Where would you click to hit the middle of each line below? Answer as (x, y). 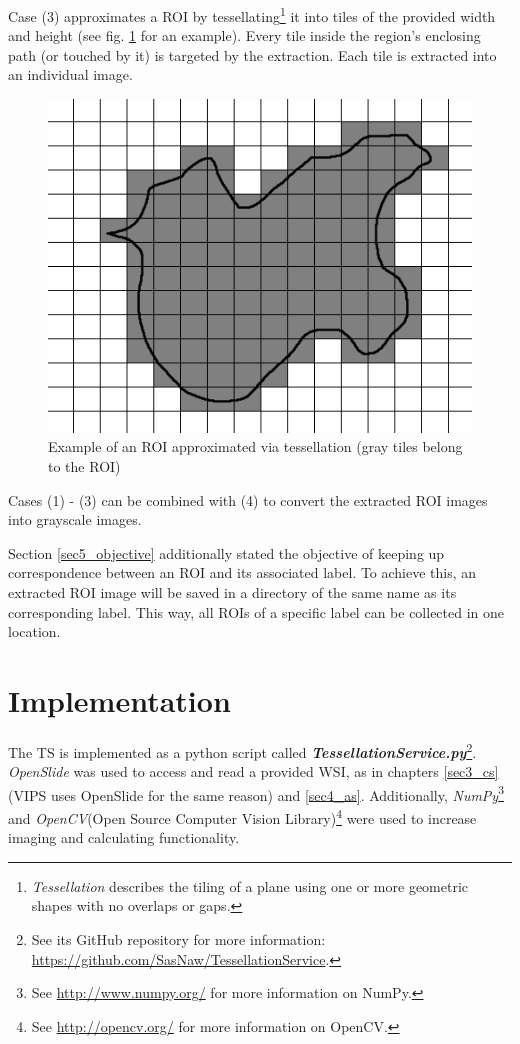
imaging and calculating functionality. (124, 837)
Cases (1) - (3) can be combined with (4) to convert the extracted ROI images (248, 499)
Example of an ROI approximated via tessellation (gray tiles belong (255, 446)
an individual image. (70, 74)
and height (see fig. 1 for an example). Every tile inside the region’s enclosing (244, 35)
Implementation (119, 700)
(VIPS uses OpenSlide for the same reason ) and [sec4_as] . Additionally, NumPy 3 (256, 793)
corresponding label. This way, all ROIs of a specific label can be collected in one (256, 611)
